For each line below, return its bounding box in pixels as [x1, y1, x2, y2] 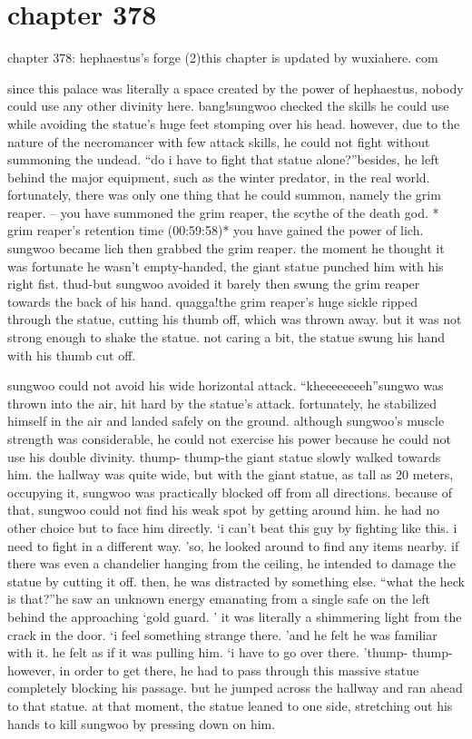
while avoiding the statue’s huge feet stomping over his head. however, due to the [7, 113, 460, 133]
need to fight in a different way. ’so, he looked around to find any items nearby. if [7, 536, 459, 555]
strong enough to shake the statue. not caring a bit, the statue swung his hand [7, 328, 445, 347]
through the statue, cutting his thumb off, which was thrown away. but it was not [7, 310, 462, 329]
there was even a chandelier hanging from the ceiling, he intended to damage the [7, 554, 457, 573]
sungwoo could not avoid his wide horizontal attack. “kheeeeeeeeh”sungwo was [7, 376, 444, 395]
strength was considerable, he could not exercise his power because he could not [7, 429, 452, 448]
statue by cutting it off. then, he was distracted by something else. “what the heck [7, 571, 465, 590]
